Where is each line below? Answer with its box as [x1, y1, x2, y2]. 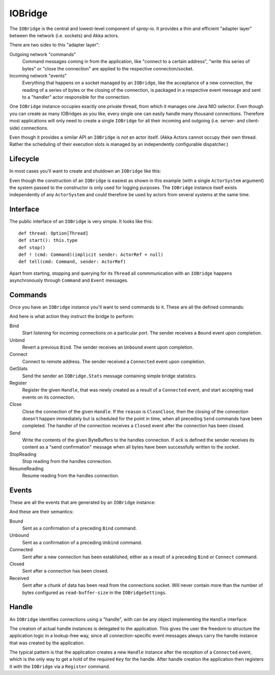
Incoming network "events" [9, 72, 67, 79]
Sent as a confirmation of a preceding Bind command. [22, 525, 137, 531]
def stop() [18, 245, 46, 250]
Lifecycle [9, 154, 39, 163]
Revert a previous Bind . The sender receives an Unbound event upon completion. [22, 344, 194, 350]
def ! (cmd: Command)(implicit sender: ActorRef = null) [18, 251, 164, 257]
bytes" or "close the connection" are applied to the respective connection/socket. [22, 65, 194, 71]
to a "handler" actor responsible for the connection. [22, 94, 131, 100]
